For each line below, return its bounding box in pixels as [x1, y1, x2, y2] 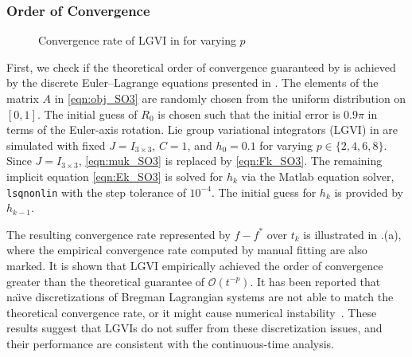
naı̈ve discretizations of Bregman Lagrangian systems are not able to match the [6, 288, 394, 305]
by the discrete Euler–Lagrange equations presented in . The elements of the [6, 74, 379, 91]
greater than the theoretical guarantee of [6, 273, 205, 289]
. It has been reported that [250, 273, 381, 289]
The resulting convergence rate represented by [6, 226, 231, 242]
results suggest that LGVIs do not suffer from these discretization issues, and [6, 320, 383, 336]
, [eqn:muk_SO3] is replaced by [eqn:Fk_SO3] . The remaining [78, 152, 383, 169]
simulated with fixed [6, 136, 106, 153]
